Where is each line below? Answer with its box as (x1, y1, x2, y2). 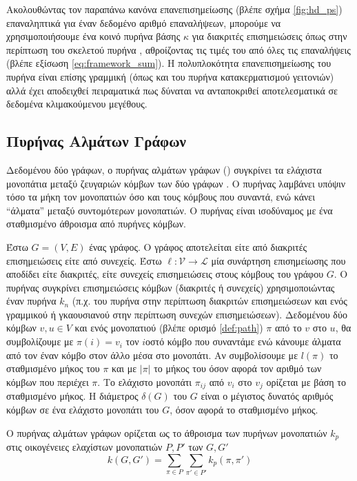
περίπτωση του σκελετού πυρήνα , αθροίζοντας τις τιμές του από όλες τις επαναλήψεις (6, 42, 351, 57)
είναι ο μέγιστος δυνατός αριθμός (201, 389, 334, 403)
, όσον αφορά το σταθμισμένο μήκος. (170, 402, 318, 416)
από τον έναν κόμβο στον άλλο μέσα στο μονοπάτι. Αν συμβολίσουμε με (6, 347, 298, 362)
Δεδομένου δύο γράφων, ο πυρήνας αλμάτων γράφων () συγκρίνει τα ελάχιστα (6, 162, 322, 176)
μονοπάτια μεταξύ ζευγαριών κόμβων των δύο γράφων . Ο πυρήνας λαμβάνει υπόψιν (6, 176, 346, 190)
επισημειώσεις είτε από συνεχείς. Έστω (6, 253, 162, 267)
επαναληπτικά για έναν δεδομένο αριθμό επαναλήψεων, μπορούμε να (6, 15, 281, 30)
